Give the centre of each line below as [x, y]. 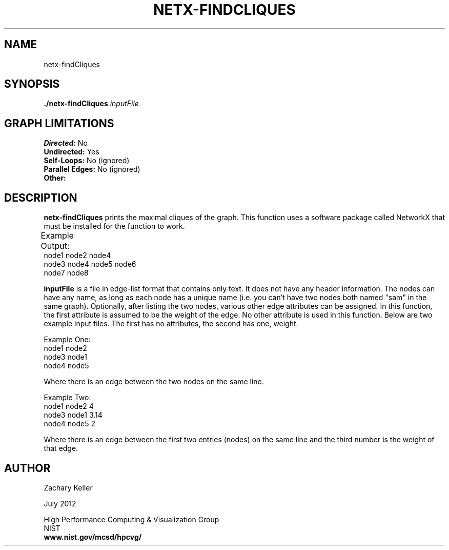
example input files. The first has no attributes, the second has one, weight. [171, 324]
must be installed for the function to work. [114, 226]
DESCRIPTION [41, 198]
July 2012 [60, 503]
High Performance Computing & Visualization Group [131, 519]
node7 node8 [66, 273]
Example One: [67, 340]
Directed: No [66, 143]
